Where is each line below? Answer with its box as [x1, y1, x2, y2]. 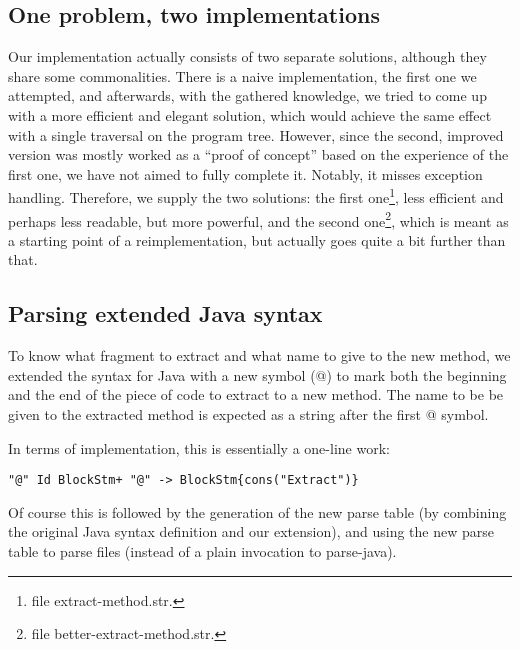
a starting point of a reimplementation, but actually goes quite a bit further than [8, 229, 506, 250]
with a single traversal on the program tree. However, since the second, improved [8, 124, 504, 145]
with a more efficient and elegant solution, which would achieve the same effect [8, 104, 492, 125]
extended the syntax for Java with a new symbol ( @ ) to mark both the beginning [8, 364, 507, 385]
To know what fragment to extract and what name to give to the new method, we [8, 345, 511, 366]
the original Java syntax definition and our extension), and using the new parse [8, 521, 494, 542]
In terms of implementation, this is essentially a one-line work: [8, 437, 390, 458]
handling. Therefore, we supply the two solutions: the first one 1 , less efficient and [8, 184, 504, 208]
